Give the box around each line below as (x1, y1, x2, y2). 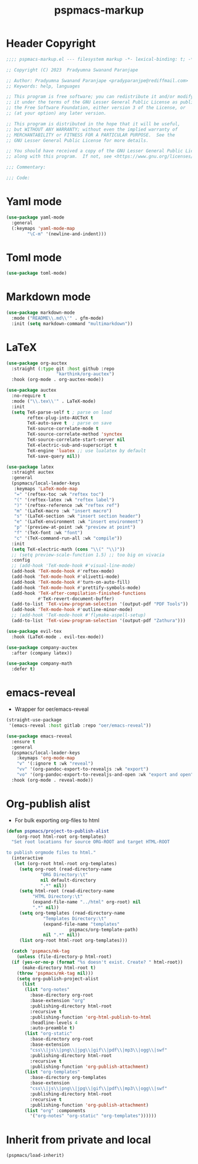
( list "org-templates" (24, 1069, 81, 1075)
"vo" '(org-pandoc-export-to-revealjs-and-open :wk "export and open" (16, 772, 194, 778)
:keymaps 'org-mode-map (16, 755, 75, 761)
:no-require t (11, 393, 46, 399)
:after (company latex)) (11, 650, 72, 656)
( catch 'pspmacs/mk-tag (11, 948, 70, 954)
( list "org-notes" (24, 987, 70, 993)
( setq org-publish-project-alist (16, 976, 99, 981)
